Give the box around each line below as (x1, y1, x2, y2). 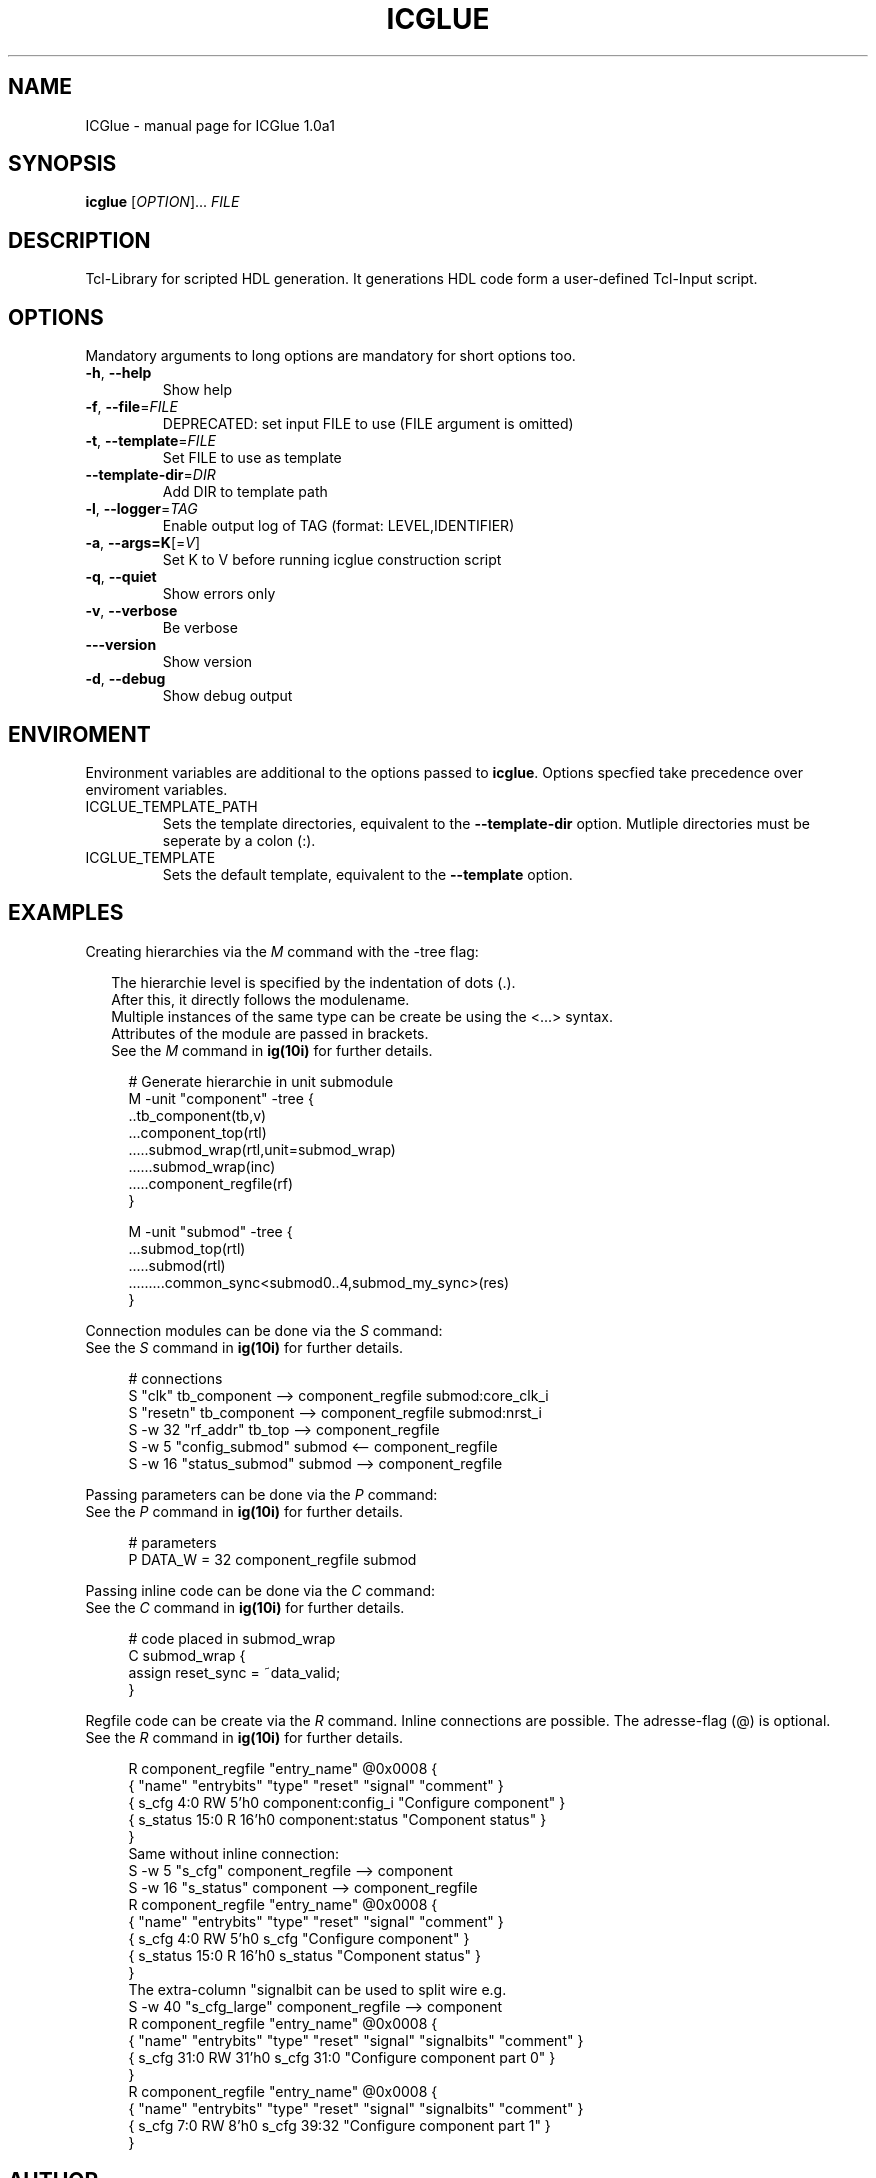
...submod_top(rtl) (128, 1239, 246, 1257)
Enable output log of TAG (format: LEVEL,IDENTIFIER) (162, 517, 515, 535)
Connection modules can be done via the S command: (85, 1321, 443, 1339)
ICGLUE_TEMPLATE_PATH (85, 797, 258, 815)
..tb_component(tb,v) (128, 1106, 267, 1124)
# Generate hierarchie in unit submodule (128, 1072, 394, 1090)
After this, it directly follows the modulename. (111, 990, 410, 1008)
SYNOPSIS (8, 151, 117, 177)
